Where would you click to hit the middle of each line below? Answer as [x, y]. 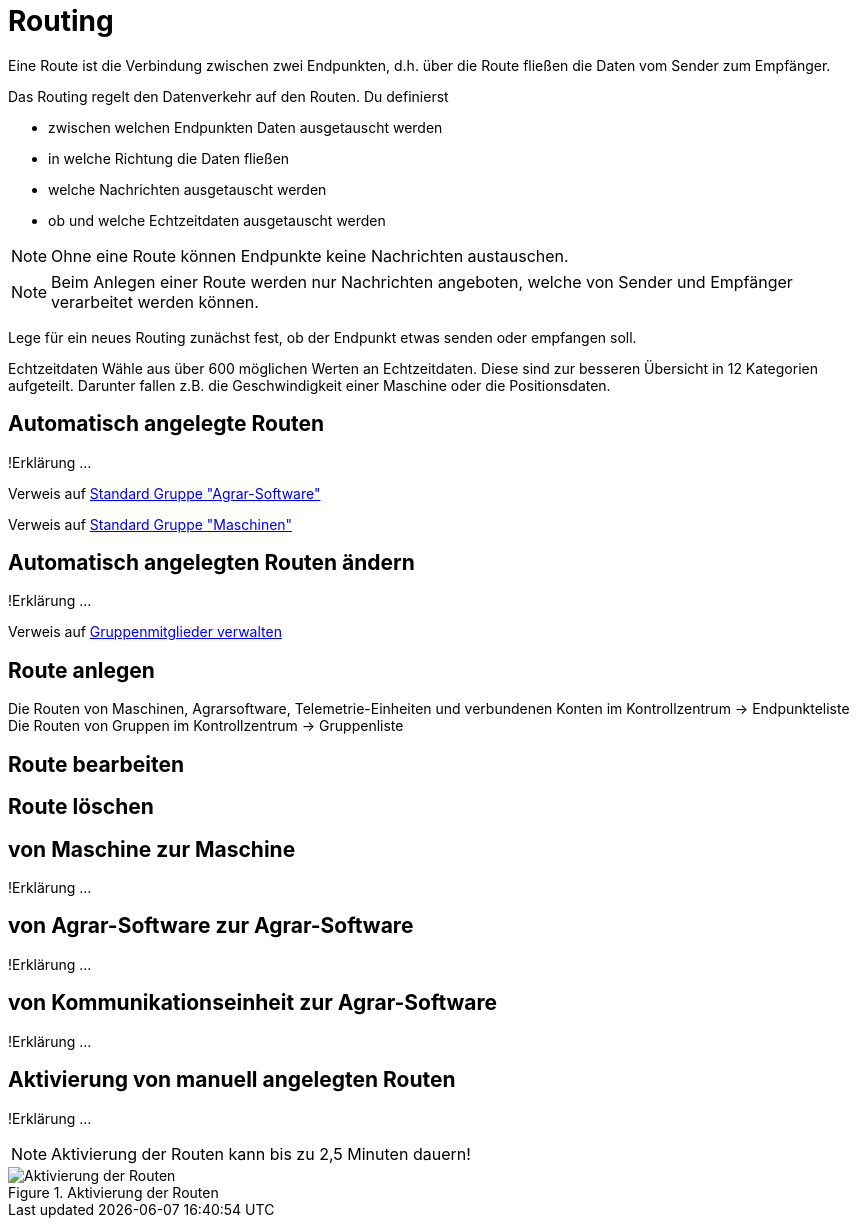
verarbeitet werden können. [155, 301]
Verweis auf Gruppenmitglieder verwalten [145, 632]
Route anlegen [81, 670]
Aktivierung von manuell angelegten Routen [232, 1080]
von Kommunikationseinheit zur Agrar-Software [253, 1003]
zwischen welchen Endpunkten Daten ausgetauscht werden [245, 127]
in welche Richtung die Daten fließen [169, 158]
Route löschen [81, 807]
